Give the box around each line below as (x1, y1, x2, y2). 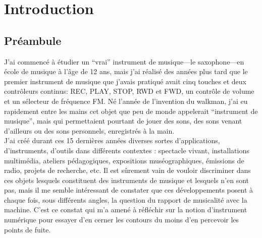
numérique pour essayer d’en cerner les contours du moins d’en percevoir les (4, 214, 239, 225)
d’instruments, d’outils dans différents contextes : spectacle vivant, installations (4, 145, 249, 155)
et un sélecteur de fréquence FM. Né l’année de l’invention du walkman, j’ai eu (4, 95, 248, 106)
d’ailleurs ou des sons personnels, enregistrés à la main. (4, 125, 175, 136)
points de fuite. (4, 224, 51, 234)
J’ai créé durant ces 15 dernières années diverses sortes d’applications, (4, 135, 220, 146)
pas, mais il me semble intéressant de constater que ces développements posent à (4, 185, 253, 195)
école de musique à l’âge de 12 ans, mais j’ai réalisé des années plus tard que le (4, 66, 248, 77)
